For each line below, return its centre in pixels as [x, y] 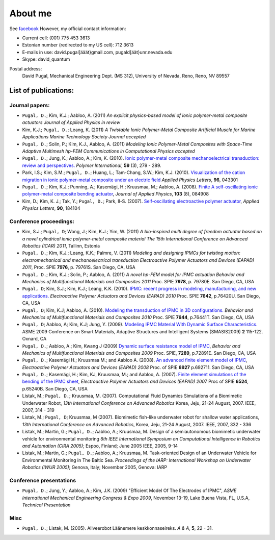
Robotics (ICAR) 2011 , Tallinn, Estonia [61, 246]
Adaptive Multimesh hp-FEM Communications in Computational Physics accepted [109, 151]
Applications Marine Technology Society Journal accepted [84, 137]
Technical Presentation [46, 505]
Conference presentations [43, 480]
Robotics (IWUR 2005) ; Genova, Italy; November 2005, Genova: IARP [95, 468]
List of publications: [42, 90]
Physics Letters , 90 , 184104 [51, 208]
